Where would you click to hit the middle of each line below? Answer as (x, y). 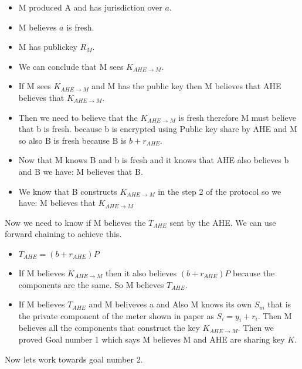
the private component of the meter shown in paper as (116, 315)
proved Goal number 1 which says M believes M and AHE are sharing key (152, 339)
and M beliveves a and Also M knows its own (170, 304)
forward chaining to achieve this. (63, 234)
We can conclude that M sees (71, 66)
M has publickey (48, 47)
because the (254, 272)
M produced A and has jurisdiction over (90, 7)
